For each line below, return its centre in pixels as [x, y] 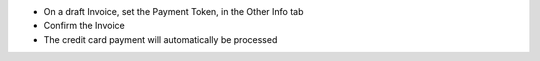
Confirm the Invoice [84, 26]
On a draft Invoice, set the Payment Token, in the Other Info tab [173, 11]
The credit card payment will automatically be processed [160, 39]
